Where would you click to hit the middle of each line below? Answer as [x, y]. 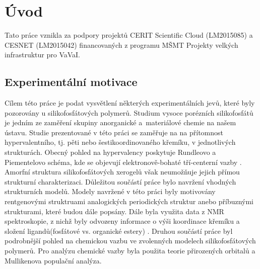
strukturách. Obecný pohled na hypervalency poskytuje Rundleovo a [110, 152]
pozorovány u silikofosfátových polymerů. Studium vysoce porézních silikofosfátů [129, 112]
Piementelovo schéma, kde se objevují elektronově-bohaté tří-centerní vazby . [123, 162]
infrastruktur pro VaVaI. [43, 55]
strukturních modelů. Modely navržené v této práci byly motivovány [110, 191]
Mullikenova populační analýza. [53, 260]
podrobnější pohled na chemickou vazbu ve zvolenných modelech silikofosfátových [130, 241]
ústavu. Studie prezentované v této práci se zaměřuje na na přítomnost [114, 132]
